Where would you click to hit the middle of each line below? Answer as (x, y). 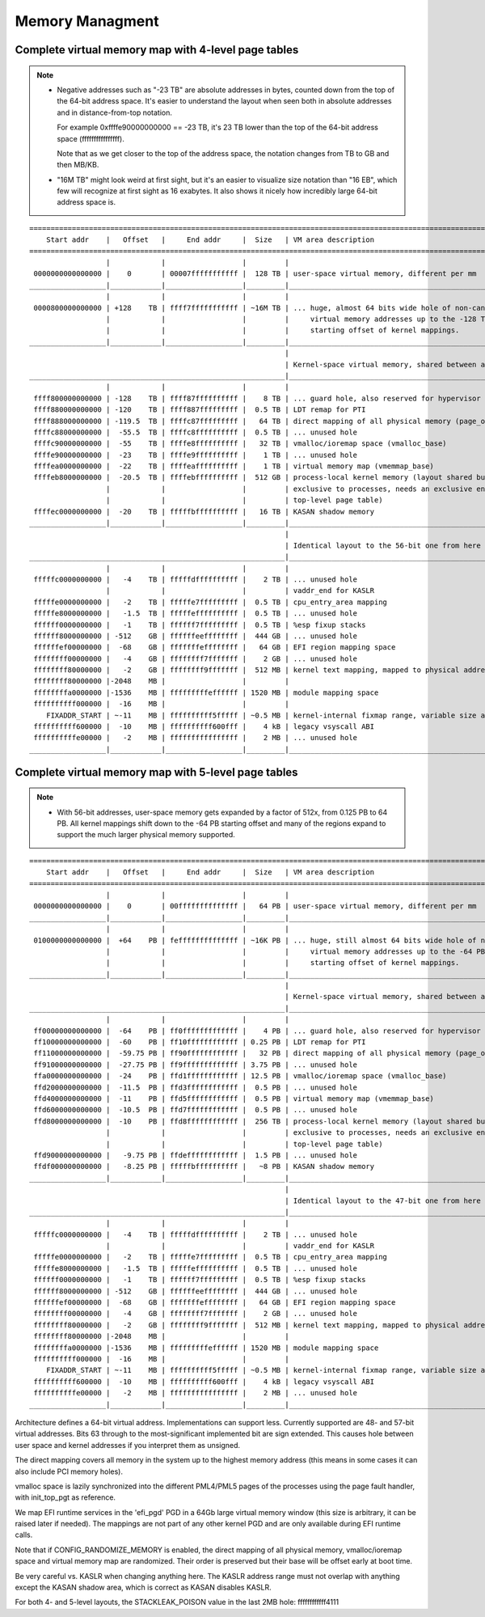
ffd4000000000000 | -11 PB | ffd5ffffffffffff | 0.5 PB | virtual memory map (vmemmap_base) (234, 1099)
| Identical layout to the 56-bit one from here (382, 545)
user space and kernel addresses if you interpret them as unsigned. (128, 1445)
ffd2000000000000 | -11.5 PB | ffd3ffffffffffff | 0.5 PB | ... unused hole (196, 1087)
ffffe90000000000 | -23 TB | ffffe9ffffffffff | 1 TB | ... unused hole (196, 455)
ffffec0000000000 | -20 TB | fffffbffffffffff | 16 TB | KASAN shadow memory (204, 511)
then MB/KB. (78, 165)
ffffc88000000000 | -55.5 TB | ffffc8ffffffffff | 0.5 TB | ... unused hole (196, 432)
